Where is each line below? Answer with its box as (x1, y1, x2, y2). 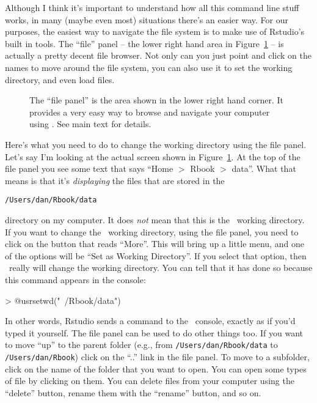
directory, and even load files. (5, 73, 115, 86)
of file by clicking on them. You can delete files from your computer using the (5, 374, 294, 387)
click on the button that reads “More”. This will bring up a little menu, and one (5, 237, 304, 250)
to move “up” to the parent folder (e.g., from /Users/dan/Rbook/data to (5, 338, 278, 351)
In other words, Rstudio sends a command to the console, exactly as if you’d (5, 314, 296, 327)
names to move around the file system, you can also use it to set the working (5, 61, 293, 73)
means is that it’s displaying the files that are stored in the (5, 174, 225, 187)
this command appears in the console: (5, 273, 146, 286)
